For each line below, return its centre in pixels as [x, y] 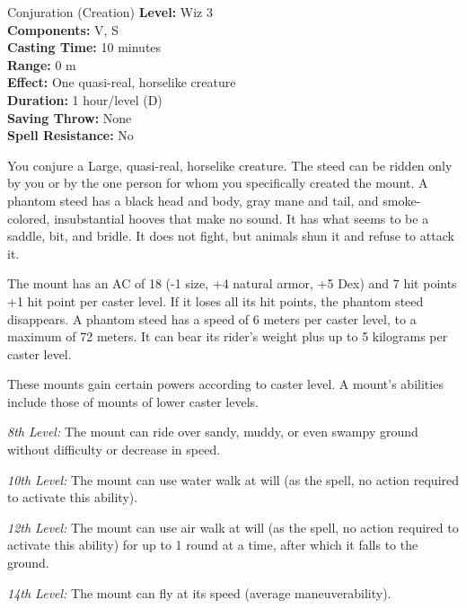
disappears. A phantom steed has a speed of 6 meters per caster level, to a [212, 318]
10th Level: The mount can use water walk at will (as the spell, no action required [233, 479]
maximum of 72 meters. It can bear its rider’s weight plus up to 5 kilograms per [228, 336]
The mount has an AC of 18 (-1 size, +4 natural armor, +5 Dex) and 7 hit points [232, 283]
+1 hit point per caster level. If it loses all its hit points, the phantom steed [215, 300]
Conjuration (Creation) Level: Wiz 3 [110, 12]
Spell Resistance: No [70, 135]
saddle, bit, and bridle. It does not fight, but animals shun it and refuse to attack [231, 236]
